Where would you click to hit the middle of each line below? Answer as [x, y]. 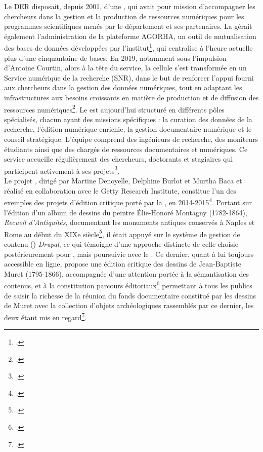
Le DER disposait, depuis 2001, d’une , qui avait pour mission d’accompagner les [130, 6]
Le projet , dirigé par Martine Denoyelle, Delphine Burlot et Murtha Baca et [123, 181]
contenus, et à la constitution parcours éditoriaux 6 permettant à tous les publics [128, 285]
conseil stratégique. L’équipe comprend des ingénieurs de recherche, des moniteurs [131, 139]
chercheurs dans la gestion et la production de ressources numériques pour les [124, 16]
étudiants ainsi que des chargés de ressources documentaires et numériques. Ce [126, 149]
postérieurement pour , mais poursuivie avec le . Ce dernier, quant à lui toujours [129, 254]
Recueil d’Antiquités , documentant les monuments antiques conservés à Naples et [129, 222]
